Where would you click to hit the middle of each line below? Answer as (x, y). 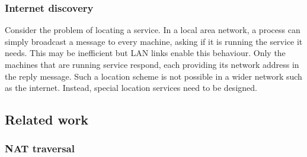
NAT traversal (40, 148)
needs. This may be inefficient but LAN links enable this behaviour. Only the (145, 53)
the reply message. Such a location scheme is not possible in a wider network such (153, 76)
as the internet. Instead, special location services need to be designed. (131, 88)
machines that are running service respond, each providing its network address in (152, 64)
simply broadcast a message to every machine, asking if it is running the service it (154, 41)
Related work (47, 120)
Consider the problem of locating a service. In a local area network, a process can (153, 30)
